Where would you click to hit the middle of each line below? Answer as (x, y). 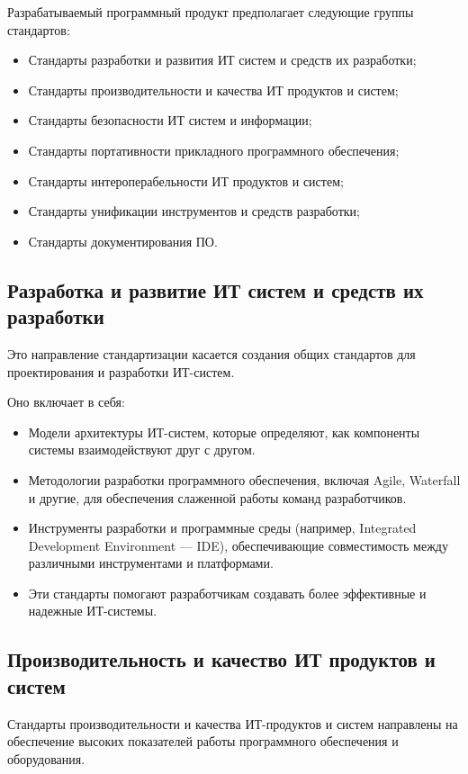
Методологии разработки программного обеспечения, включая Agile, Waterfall (244, 479)
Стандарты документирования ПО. (123, 241)
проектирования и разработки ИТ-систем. (121, 371)
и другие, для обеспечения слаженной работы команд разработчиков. (217, 497)
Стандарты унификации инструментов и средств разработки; (194, 211)
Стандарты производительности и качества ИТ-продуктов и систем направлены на (233, 723)
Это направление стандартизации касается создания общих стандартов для (211, 353)
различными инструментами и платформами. (151, 563)
